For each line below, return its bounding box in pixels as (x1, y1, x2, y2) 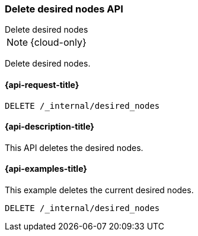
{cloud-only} (30, 36, 87, 49)
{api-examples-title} (5, 163, 87, 174)
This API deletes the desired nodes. (5, 142, 143, 153)
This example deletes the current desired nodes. (5, 185, 194, 196)
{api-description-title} (5, 121, 94, 132)
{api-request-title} (5, 79, 79, 90)
